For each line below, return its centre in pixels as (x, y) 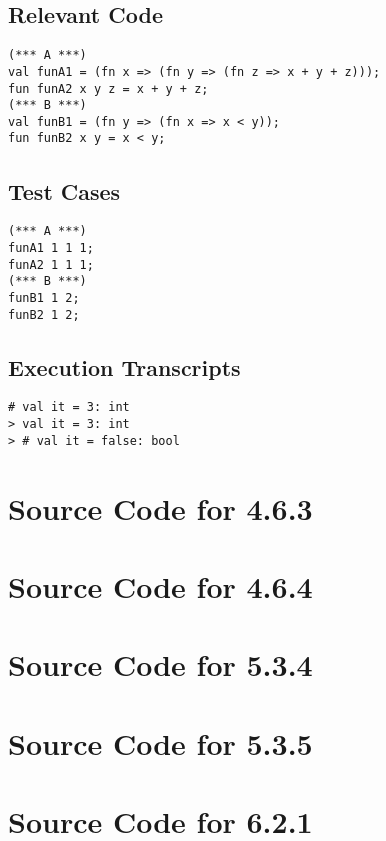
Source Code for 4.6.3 (160, 507)
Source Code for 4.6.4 (160, 586)
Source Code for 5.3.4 (160, 664)
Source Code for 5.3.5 (160, 742)
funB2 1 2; (44, 314)
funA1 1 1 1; (51, 248)
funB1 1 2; (44, 297)
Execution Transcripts (124, 366)
